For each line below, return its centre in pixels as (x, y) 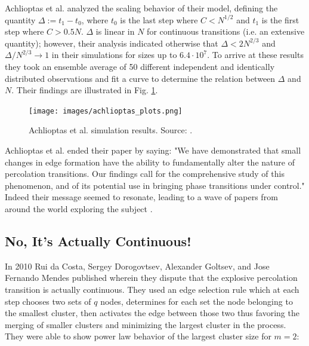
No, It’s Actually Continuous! (98, 241)
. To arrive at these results (255, 55)
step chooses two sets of (48, 301)
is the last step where (159, 19)
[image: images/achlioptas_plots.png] (106, 111)
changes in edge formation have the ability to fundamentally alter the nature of (150, 162)
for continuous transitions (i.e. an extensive (226, 31)
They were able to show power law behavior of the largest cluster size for (138, 336)
